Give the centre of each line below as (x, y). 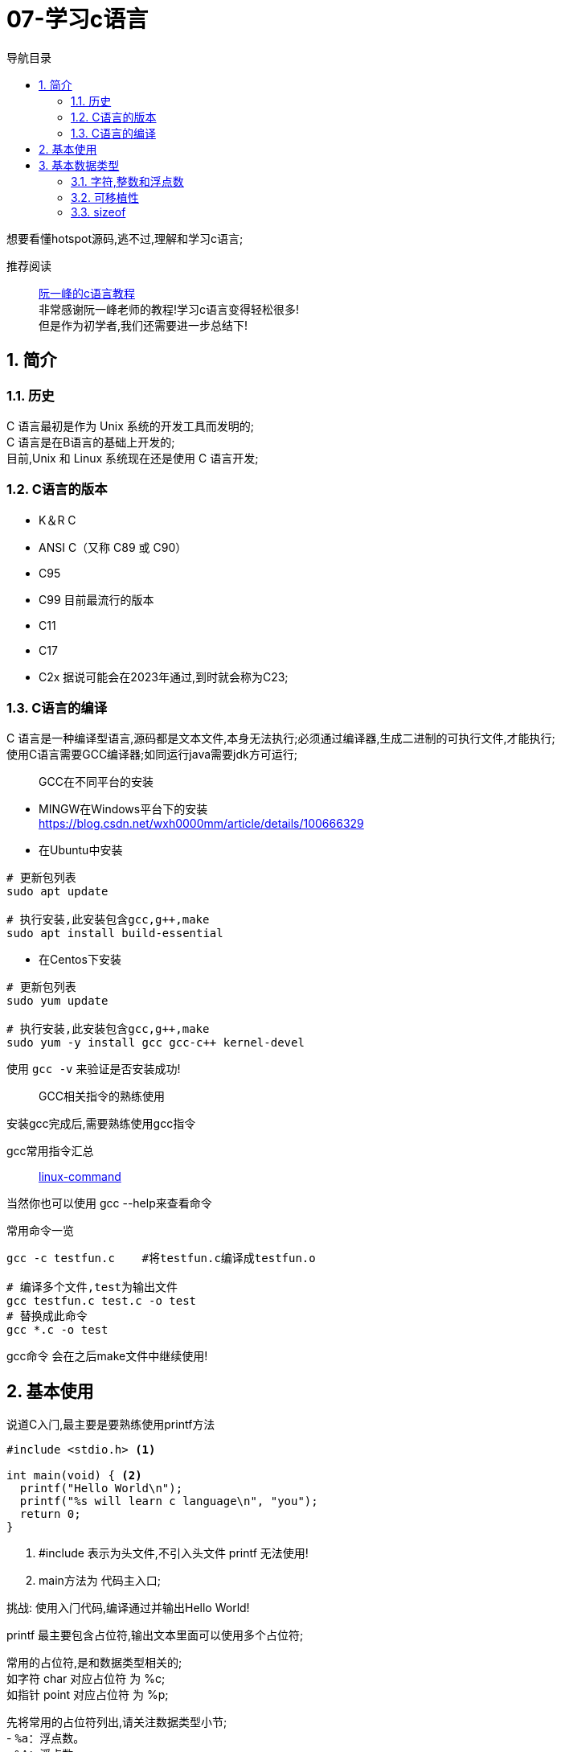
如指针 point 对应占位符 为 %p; (88, 1695)
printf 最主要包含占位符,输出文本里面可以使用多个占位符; (155, 1635)
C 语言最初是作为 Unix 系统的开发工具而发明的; (130, 426)
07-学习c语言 (78, 19)
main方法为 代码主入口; (100, 1581)
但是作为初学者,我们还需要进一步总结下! (143, 325)
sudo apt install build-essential (115, 934)
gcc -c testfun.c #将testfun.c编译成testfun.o (161, 1258)
